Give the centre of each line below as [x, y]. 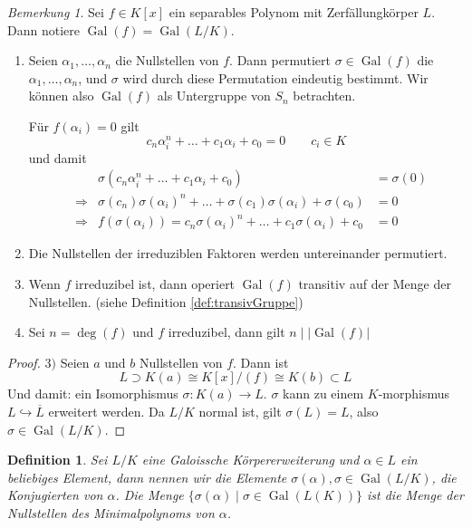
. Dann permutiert [280, 60]
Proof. [24, 362]
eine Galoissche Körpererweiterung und [250, 460]
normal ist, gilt [240, 412]
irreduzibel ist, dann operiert [155, 284]
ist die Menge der [415, 495]
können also [61, 96]
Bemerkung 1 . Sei [56, 12]
